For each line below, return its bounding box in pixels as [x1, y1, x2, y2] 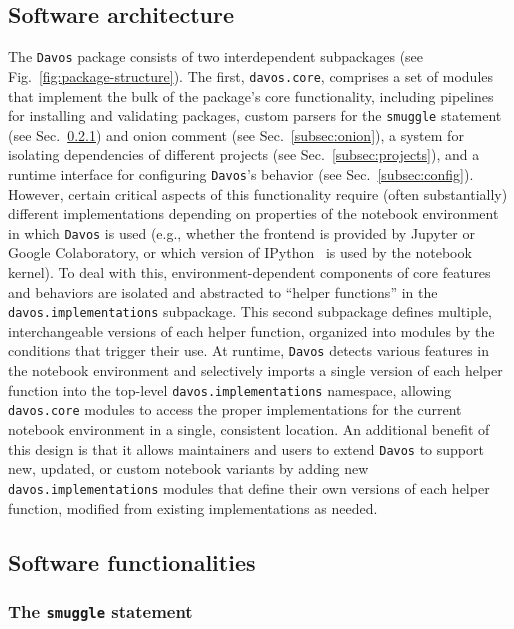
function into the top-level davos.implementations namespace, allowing [8, 379, 452, 400]
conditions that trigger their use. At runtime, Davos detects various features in [8, 340, 489, 361]
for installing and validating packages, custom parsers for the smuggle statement [8, 105, 502, 126]
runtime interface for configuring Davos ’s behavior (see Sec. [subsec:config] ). [8, 163, 474, 184]
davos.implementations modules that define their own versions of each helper [8, 477, 490, 498]
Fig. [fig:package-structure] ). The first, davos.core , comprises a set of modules [8, 65, 494, 86]
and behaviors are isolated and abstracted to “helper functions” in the [8, 281, 438, 302]
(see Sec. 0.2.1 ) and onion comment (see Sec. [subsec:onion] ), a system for [8, 124, 464, 145]
